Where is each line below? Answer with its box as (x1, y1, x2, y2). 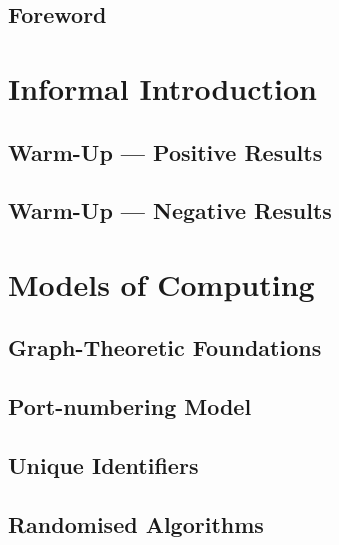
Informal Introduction (8, 67, 317, 108)
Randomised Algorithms (8, 508, 264, 539)
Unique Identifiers (8, 450, 199, 481)
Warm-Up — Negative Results (8, 195, 332, 226)
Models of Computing (8, 263, 315, 304)
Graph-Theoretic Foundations (8, 332, 322, 363)
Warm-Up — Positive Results (8, 136, 323, 167)
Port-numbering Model (8, 391, 252, 422)
